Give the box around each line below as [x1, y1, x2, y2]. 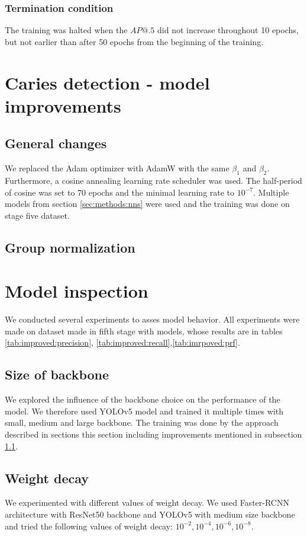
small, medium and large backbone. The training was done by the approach [5, 416, 279, 429]
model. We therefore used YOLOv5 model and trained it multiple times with [5, 404, 284, 417]
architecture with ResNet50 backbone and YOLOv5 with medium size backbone [5, 508, 295, 520]
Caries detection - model [5, 70, 210, 94]
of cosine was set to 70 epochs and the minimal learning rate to [5, 186, 235, 198]
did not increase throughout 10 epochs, [157, 24, 299, 36]
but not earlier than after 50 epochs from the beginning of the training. [5, 35, 264, 47]
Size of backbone [5, 365, 109, 384]
